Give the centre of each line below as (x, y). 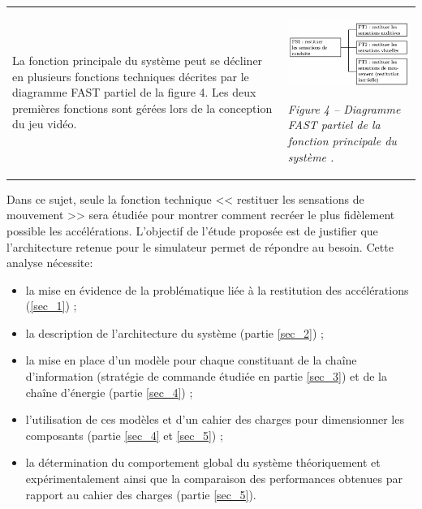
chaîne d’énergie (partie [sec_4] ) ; (109, 392)
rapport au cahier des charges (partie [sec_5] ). (141, 494)
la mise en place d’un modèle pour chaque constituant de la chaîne (191, 360)
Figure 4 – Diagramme (344, 108)
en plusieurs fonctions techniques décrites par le (131, 76)
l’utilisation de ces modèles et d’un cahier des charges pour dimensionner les (215, 419)
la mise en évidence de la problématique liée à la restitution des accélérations (217, 289)
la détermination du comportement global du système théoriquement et (203, 462)
